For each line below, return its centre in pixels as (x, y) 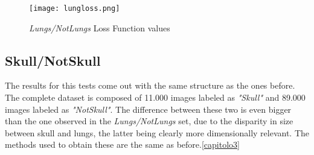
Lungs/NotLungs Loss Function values (100, 27)
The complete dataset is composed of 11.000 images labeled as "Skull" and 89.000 (155, 97)
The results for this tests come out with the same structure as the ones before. (150, 85)
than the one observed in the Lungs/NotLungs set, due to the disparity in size (149, 121)
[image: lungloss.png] (75, 8)
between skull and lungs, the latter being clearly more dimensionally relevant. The (157, 132)
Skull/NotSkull (53, 60)
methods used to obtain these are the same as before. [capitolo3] (122, 144)
